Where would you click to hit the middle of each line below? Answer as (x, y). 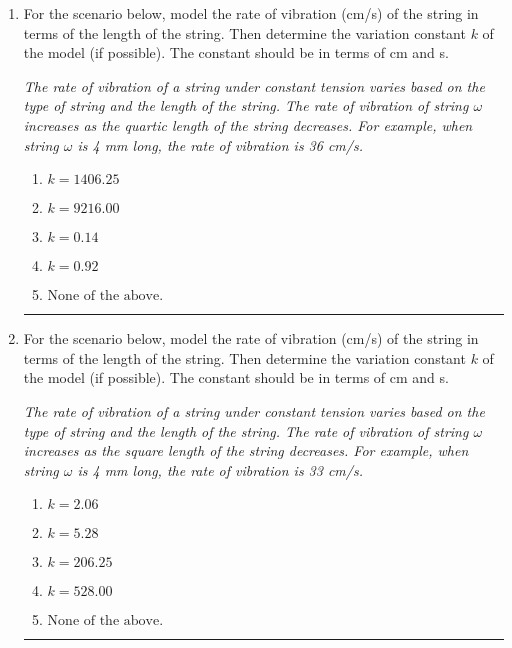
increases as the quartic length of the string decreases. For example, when (248, 124)
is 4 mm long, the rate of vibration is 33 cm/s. (220, 469)
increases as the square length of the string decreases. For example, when (246, 450)
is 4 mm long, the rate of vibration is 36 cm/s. (220, 144)
